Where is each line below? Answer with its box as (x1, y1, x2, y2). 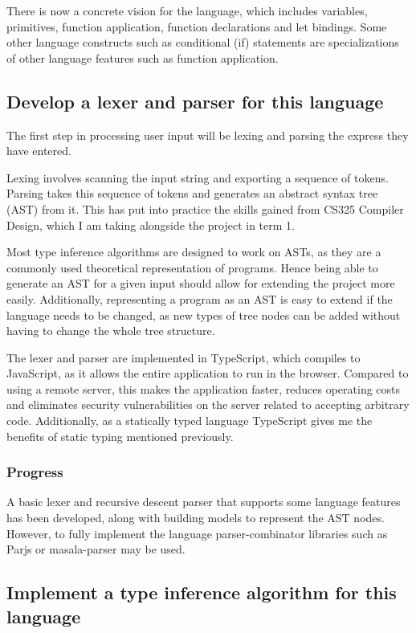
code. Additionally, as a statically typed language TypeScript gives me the (6, 412, 373, 429)
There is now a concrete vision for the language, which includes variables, (6, 2, 368, 18)
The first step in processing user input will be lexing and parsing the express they (6, 126, 409, 143)
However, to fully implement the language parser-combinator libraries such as (6, 525, 388, 541)
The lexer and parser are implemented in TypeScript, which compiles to (6, 349, 361, 366)
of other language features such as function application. (6, 49, 279, 66)
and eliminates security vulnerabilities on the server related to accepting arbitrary (6, 396, 410, 413)
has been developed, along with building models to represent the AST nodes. (6, 509, 385, 526)
